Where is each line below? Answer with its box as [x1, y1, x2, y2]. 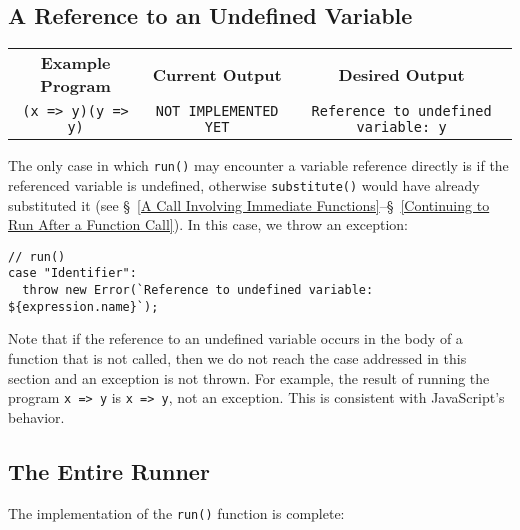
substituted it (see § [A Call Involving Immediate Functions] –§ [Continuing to [8, 194, 490, 215]
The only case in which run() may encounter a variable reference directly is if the [8, 155, 509, 176]
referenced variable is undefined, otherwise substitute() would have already [8, 174, 480, 195]
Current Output [152, 62, 282, 86]
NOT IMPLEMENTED [155, 103, 279, 120]
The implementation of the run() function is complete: [8, 502, 345, 523]
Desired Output [338, 62, 465, 86]
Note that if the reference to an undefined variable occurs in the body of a [8, 328, 463, 349]
